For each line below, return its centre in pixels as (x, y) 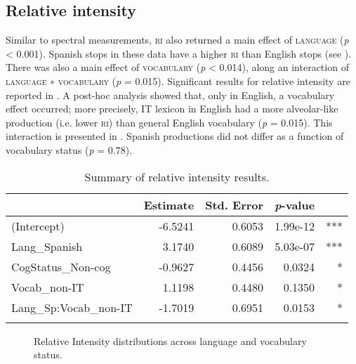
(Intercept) (38, 226)
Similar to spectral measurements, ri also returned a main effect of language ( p (177, 40)
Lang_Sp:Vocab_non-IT (72, 307)
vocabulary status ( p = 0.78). (69, 149)
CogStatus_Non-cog (61, 266)
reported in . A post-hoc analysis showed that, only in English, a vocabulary (170, 95)
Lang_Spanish (47, 246)
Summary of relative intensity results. (177, 176)
